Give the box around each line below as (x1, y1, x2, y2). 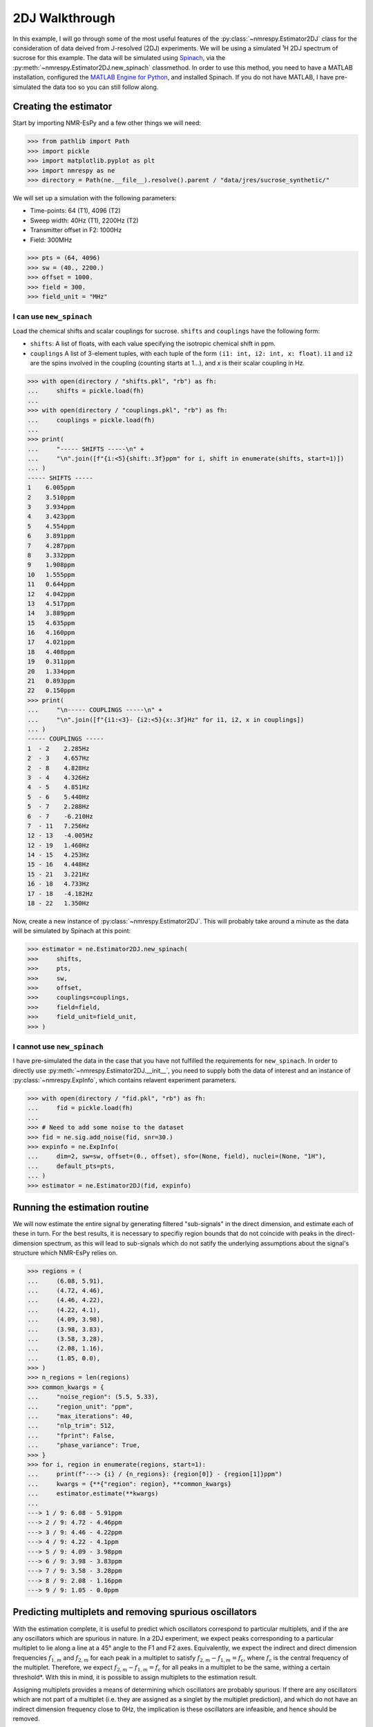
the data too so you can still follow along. (41, 83, 159, 91)
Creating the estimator (12, 101, 113, 113)
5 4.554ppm (27, 522, 75, 530)
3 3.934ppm (27, 503, 75, 511)
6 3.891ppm (27, 532, 75, 540)
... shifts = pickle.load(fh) (27, 387, 144, 395)
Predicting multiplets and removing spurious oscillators (12, 1606, 257, 1618)
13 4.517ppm (27, 600, 75, 607)
